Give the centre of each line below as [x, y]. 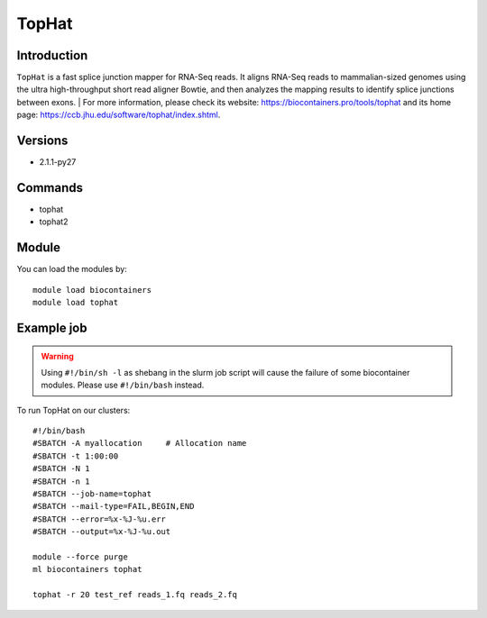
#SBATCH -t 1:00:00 [76, 456]
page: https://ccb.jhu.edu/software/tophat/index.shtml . [119, 115]
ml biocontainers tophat [87, 569]
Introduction [52, 55]
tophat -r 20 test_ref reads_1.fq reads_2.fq [135, 595]
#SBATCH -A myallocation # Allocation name [140, 443]
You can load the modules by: [72, 269]
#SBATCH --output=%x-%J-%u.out [102, 532]
